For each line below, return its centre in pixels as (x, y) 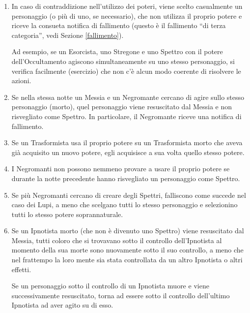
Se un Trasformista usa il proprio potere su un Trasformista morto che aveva (127, 142)
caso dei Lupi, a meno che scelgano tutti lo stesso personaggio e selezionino (125, 204)
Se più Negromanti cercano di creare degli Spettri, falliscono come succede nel (129, 195)
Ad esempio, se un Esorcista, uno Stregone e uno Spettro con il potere (117, 51)
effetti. (21, 269)
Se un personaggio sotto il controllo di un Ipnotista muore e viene (110, 286)
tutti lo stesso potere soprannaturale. (67, 214)
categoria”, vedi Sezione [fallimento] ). (68, 35)
